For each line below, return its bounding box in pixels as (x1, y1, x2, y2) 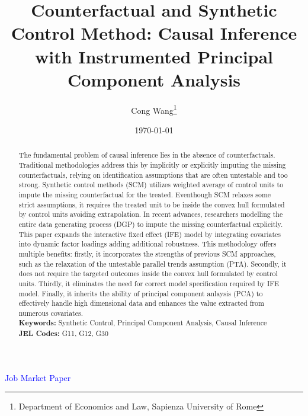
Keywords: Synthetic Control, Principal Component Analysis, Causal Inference (18, 318, 267, 328)
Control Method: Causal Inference (11, 21, 297, 45)
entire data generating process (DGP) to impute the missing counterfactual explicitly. (18, 219, 283, 229)
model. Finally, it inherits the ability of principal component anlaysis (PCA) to (18, 288, 263, 298)
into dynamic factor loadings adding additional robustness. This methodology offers (18, 239, 277, 249)
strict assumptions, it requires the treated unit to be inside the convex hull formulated (18, 199, 285, 209)
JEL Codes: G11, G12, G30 (18, 328, 108, 339)
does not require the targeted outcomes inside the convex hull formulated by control (18, 268, 278, 279)
